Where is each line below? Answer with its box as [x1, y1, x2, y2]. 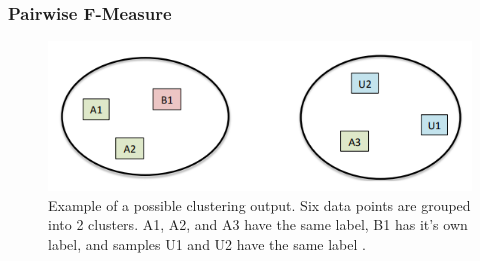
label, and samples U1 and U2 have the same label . [48, 233, 366, 254]
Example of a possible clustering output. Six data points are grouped [48, 194, 471, 215]
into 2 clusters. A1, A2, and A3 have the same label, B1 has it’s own [48, 214, 468, 235]
